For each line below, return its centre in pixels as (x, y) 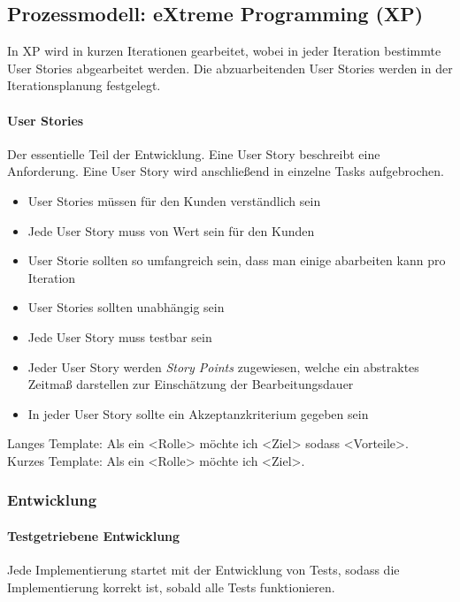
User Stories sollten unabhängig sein (126, 307)
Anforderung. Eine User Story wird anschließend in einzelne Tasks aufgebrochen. (226, 171)
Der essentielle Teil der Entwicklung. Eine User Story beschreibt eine (194, 153)
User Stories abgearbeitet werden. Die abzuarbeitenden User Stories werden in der (230, 68)
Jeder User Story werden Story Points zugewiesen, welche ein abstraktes (223, 366)
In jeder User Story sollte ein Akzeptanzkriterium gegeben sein (198, 413)
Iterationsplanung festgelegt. (84, 85)
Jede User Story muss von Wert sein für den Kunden (171, 230)
